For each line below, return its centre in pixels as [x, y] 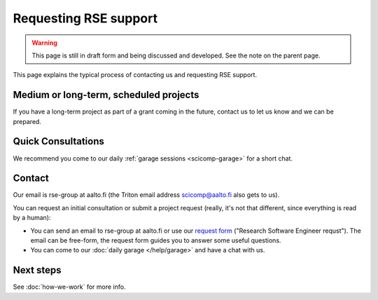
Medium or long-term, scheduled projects [106, 95]
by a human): [32, 218]
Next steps [37, 270]
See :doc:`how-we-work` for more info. [69, 287]
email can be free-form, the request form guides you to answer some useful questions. [156, 240]
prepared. [27, 121]
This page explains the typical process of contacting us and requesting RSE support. [135, 75]
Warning [44, 43]
